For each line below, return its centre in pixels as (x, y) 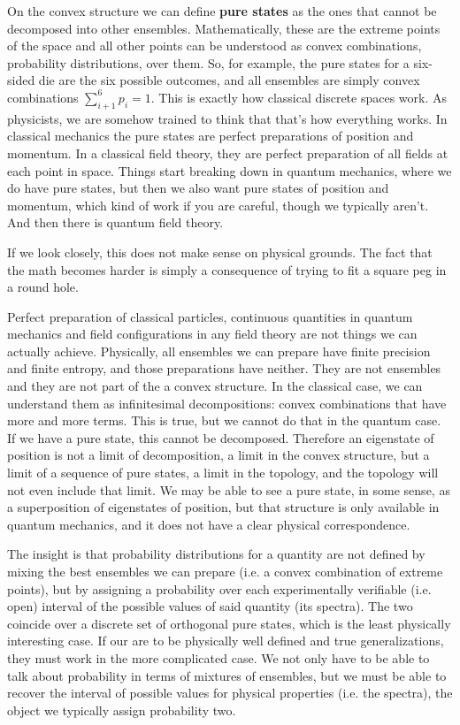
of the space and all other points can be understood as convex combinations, (215, 46)
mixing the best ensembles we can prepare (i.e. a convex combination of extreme (225, 572)
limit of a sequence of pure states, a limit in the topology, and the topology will (223, 473)
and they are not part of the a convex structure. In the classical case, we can (215, 386)
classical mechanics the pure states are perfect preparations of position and (211, 136)
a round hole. (43, 287)
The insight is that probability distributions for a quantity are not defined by (216, 554)
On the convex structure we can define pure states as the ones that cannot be (222, 11)
